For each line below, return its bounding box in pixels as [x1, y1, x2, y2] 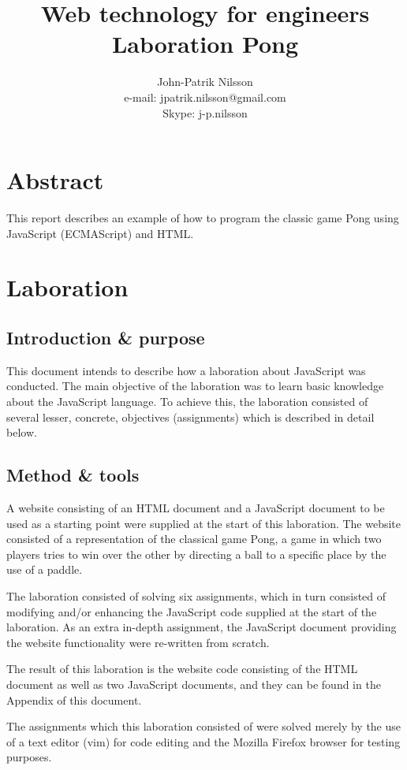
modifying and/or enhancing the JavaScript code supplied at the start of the [6, 603, 377, 619]
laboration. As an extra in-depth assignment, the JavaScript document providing [6, 619, 397, 635]
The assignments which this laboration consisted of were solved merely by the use [6, 718, 401, 735]
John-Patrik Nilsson [157, 73, 253, 90]
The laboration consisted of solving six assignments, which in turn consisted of [6, 587, 386, 604]
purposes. [6, 749, 52, 765]
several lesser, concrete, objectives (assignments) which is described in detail [6, 408, 375, 425]
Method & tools [6, 463, 140, 487]
